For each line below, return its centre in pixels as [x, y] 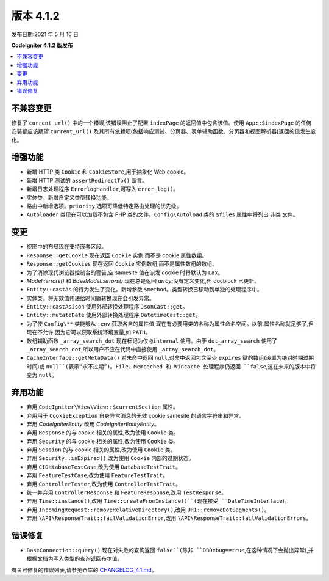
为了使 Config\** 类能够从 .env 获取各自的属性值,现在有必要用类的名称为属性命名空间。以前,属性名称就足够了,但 [170, 323]
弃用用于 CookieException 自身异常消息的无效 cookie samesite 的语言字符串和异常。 [136, 415]
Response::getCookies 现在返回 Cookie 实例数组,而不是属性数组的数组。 [122, 264]
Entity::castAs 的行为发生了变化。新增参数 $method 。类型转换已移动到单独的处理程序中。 [144, 290]
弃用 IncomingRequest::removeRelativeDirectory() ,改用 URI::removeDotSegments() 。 [148, 510]
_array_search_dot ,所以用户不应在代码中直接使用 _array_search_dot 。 [123, 349]
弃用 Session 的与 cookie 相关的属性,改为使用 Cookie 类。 [101, 450]
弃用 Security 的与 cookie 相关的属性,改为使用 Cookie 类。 [103, 441]
